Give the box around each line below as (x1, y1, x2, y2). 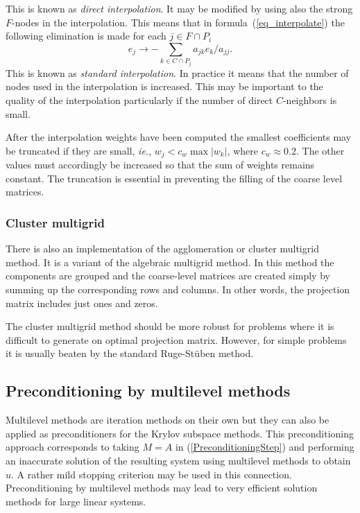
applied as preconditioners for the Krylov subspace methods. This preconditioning (6, 426, 354, 440)
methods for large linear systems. (6, 494, 146, 508)
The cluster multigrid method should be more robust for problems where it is (6, 319, 334, 333)
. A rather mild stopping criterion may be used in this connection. (11, 467, 292, 481)
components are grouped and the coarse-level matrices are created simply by (6, 268, 330, 283)
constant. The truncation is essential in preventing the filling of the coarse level (6, 171, 343, 185)
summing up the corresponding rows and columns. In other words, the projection (6, 281, 350, 296)
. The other (295, 143, 345, 157)
